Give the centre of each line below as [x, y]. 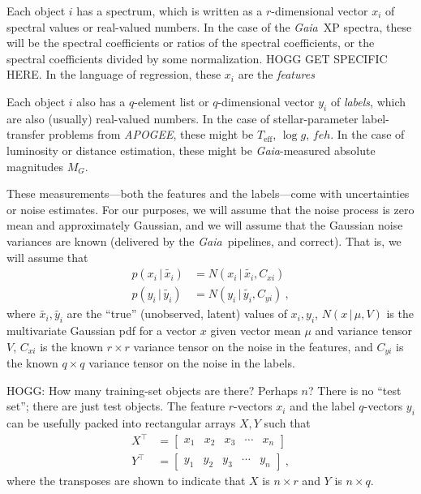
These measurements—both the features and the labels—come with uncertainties [208, 193]
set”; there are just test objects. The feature [116, 406]
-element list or [172, 101]
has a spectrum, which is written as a [170, 11]
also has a [101, 101]
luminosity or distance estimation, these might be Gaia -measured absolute [191, 150]
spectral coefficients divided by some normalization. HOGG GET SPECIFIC [197, 58]
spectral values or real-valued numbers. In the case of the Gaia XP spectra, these [209, 26]
